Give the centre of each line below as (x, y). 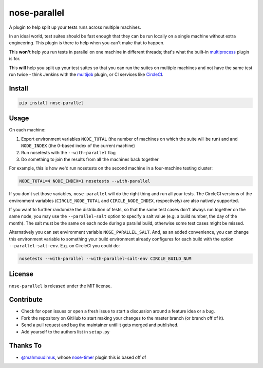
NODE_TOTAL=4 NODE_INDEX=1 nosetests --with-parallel (85, 181)
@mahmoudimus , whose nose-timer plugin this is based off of (84, 357)
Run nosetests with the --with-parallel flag (68, 152)
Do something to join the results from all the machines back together (90, 159)
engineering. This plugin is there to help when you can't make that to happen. (87, 43)
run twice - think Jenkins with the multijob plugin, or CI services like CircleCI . (86, 74)
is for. (15, 59)
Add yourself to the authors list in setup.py (65, 331)
